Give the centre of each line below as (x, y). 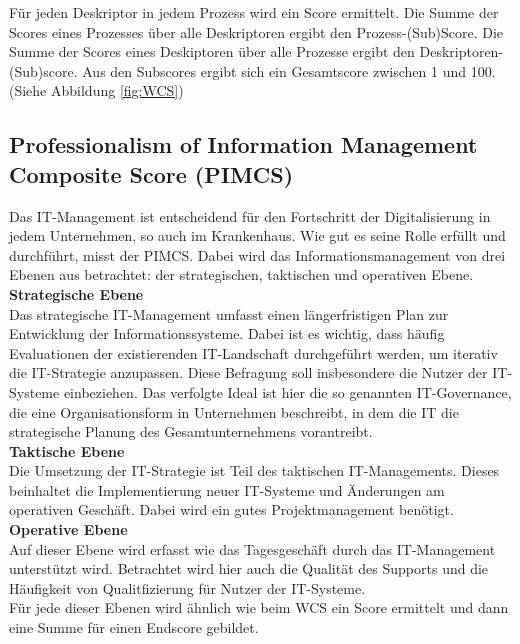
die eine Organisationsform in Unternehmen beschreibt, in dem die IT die (234, 411)
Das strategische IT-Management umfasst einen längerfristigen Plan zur (229, 313)
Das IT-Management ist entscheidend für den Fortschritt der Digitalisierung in (250, 215)
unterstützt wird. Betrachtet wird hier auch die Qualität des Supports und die (249, 568)
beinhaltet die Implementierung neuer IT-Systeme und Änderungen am (227, 489)
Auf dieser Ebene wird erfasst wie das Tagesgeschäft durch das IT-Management (252, 548)
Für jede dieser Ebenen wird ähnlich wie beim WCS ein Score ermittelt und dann (259, 607)
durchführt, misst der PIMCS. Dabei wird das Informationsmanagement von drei (257, 254)
